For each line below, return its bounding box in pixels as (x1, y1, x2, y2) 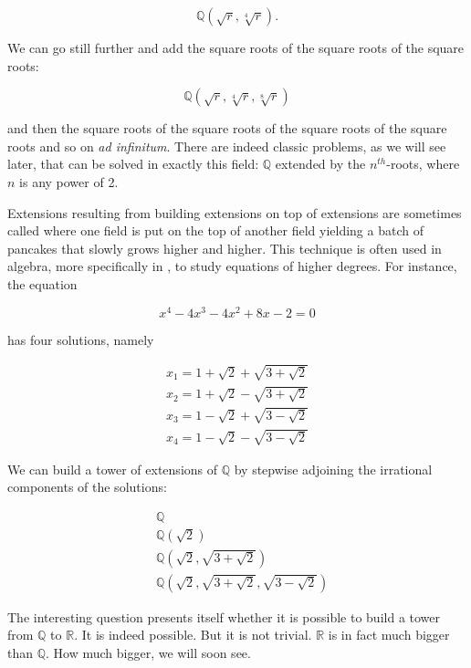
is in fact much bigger (328, 625, 450, 644)
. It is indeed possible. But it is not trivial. (74, 625, 312, 644)
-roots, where (386, 154, 460, 173)
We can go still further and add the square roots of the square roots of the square (7, 38, 465, 57)
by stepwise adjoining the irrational (234, 459, 433, 478)
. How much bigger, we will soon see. (46, 643, 251, 663)
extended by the (275, 154, 366, 173)
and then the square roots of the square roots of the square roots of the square (7, 119, 447, 138)
